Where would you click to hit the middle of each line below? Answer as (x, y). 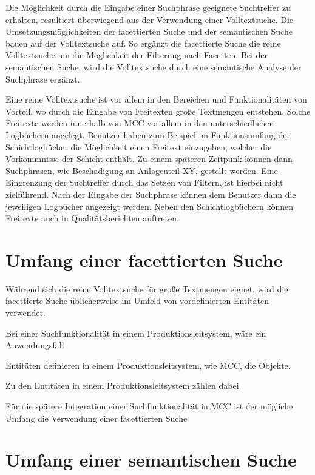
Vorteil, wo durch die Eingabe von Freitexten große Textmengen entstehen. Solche (158, 111)
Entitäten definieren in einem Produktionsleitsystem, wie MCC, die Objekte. (148, 365)
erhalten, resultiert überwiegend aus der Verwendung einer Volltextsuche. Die (149, 19)
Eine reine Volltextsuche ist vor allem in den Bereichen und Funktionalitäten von (156, 99)
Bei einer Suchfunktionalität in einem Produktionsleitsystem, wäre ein (136, 333)
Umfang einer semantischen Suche (151, 460)
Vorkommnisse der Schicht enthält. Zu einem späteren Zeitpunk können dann (149, 159)
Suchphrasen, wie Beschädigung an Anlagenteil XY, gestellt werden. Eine (142, 170)
